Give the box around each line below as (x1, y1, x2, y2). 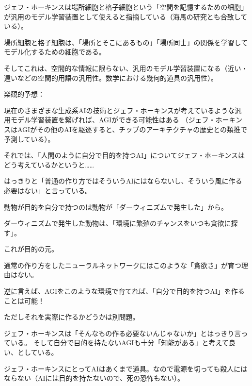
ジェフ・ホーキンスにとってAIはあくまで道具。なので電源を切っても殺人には (4, 363, 248, 373)
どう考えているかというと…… (4, 159, 94, 169)
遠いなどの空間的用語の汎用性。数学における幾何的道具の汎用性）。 (4, 72, 218, 83)
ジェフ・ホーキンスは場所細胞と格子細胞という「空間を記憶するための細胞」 (4, 2, 248, 12)
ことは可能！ (4, 295, 45, 305)
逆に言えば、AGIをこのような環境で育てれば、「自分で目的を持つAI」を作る (4, 286, 245, 296)
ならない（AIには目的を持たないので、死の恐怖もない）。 (4, 373, 184, 383)
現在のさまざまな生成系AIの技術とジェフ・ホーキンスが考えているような (4, 105, 235, 115)
